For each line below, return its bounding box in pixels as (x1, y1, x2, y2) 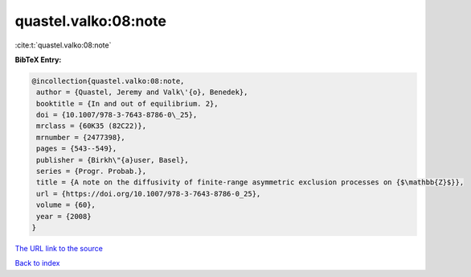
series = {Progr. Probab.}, (36, 167, 147, 176)
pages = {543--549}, (36, 144, 117, 153)
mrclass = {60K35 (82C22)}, (36, 122, 147, 130)
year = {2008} (36, 212, 92, 221)
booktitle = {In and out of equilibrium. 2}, (36, 99, 219, 108)
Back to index (14, 258, 60, 268)
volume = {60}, (36, 201, 96, 209)
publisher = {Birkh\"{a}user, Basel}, (36, 155, 189, 164)
